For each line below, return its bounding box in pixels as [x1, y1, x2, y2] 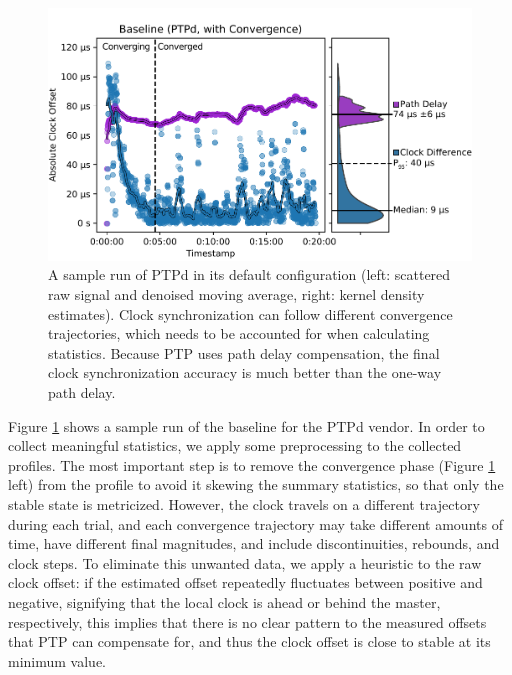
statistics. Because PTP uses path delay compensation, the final [48, 342, 440, 363]
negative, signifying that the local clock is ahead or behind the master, [8, 591, 441, 612]
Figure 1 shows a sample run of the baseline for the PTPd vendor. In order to [8, 415, 485, 436]
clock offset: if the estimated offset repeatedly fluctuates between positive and [8, 572, 483, 593]
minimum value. [8, 650, 106, 671]
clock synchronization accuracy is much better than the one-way [48, 362, 442, 383]
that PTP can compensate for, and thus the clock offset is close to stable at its [8, 631, 491, 652]
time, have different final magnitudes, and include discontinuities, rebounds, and [8, 533, 500, 554]
